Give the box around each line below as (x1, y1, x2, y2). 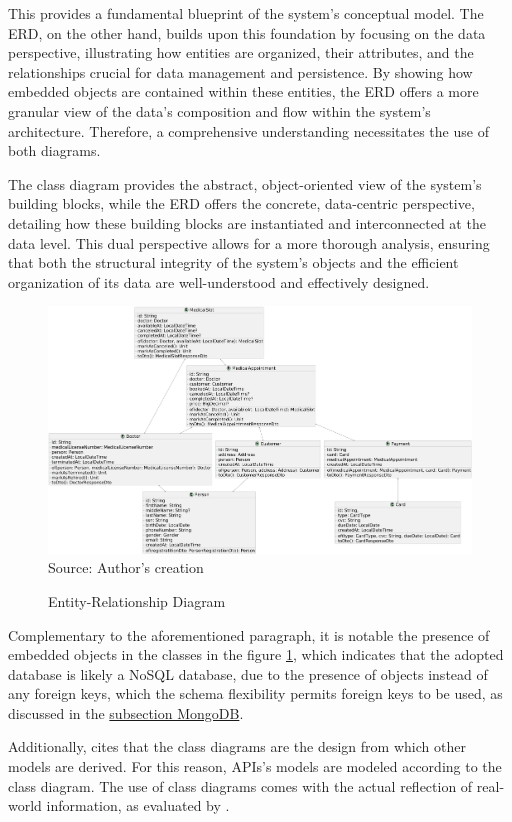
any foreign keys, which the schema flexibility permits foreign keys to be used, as (8, 683, 503, 704)
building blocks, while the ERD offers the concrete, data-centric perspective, (8, 193, 475, 214)
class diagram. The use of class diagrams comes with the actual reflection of (8, 775, 473, 796)
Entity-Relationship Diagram (48, 590, 226, 611)
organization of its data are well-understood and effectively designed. (8, 271, 430, 292)
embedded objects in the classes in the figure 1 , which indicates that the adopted (8, 644, 504, 665)
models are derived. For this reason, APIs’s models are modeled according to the (8, 756, 502, 777)
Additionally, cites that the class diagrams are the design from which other (8, 736, 466, 757)
